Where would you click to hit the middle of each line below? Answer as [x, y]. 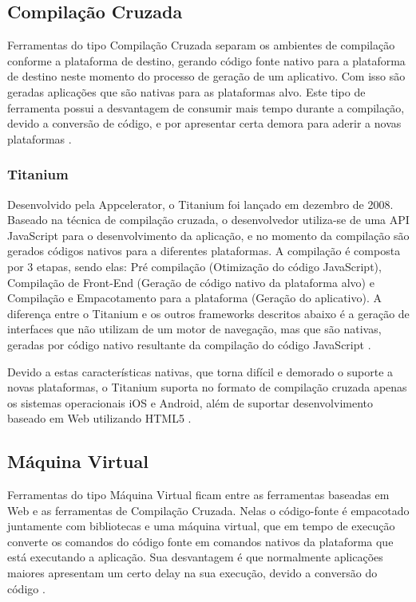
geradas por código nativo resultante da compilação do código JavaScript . [189, 344]
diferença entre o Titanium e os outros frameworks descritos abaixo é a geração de [208, 313]
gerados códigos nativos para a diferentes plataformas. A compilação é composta [204, 251]
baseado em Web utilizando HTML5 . [99, 418]
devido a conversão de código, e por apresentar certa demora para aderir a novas [204, 123]
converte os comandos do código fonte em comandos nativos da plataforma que [200, 541]
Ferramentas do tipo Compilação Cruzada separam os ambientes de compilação [201, 45]
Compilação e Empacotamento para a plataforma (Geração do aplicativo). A [195, 298]
